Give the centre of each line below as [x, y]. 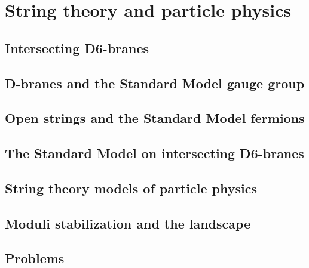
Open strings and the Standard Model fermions [155, 118]
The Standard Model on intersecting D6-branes [154, 153]
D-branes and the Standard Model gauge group [155, 83]
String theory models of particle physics [131, 188]
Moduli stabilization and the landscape [128, 223]
